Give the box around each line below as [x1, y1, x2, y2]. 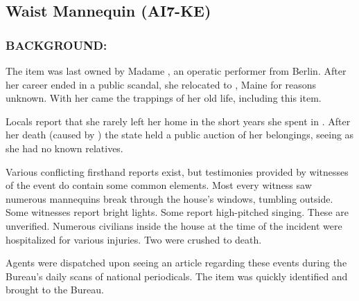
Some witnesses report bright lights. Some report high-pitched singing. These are [6, 205, 349, 219]
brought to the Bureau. [6, 282, 104, 297]
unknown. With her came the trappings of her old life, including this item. [6, 91, 322, 105]
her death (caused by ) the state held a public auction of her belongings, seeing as [6, 127, 354, 142]
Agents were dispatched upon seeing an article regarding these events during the [6, 255, 347, 270]
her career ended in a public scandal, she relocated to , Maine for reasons [6, 77, 317, 91]
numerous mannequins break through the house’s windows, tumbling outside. [6, 191, 333, 206]
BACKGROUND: [6, 36, 107, 53]
